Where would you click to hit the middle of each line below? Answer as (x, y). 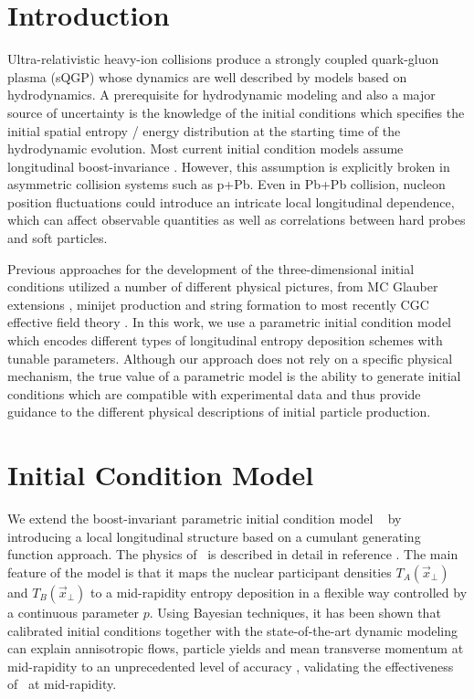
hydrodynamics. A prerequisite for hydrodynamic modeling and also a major (221, 95)
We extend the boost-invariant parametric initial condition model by (205, 519)
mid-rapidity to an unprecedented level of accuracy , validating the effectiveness (231, 666)
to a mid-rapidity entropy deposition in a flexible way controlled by (279, 592)
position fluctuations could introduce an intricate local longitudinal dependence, (231, 201)
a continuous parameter (74, 612)
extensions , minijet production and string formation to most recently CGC (218, 304)
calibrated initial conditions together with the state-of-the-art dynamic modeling (233, 630)
